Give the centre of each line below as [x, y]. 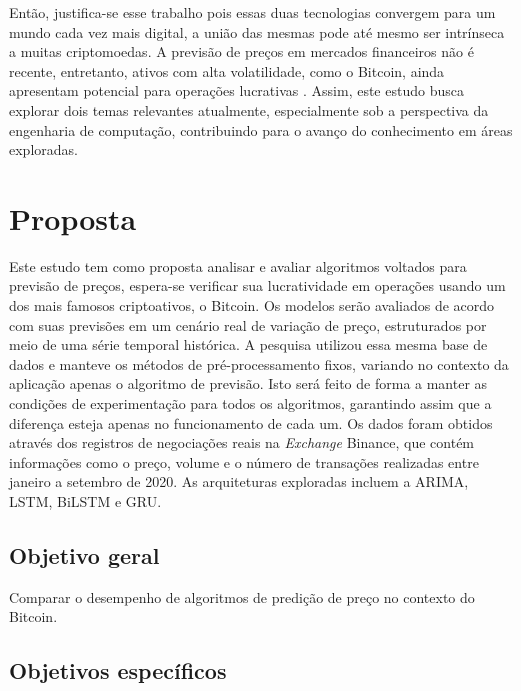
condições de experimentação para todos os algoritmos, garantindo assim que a [250, 403]
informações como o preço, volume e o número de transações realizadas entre [244, 461]
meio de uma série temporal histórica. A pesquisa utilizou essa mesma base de [248, 344]
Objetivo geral [84, 554]
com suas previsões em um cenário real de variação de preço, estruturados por [248, 324]
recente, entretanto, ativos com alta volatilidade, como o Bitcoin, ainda [227, 70]
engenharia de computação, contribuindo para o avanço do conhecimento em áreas [261, 129]
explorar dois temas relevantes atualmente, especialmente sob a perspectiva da [249, 109]
